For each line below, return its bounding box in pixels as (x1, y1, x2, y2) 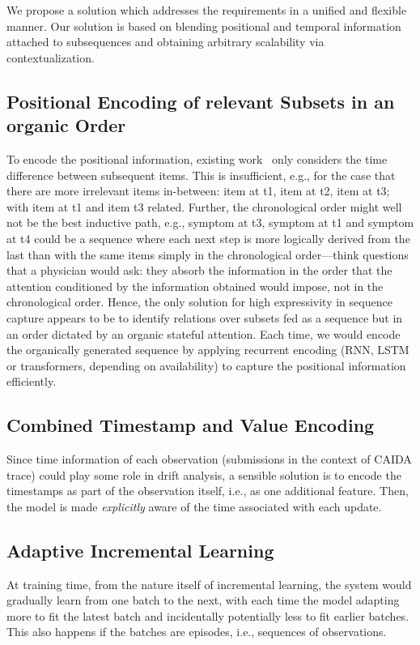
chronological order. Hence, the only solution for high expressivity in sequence (6, 293, 392, 310)
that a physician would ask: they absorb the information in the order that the (6, 262, 392, 279)
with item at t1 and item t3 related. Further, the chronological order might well (6, 198, 402, 215)
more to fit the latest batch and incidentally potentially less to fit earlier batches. (6, 607, 409, 624)
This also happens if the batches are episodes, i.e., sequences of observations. (6, 623, 387, 640)
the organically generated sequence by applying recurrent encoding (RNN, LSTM (6, 341, 409, 358)
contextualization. (6, 49, 95, 66)
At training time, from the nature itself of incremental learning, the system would (6, 575, 412, 592)
